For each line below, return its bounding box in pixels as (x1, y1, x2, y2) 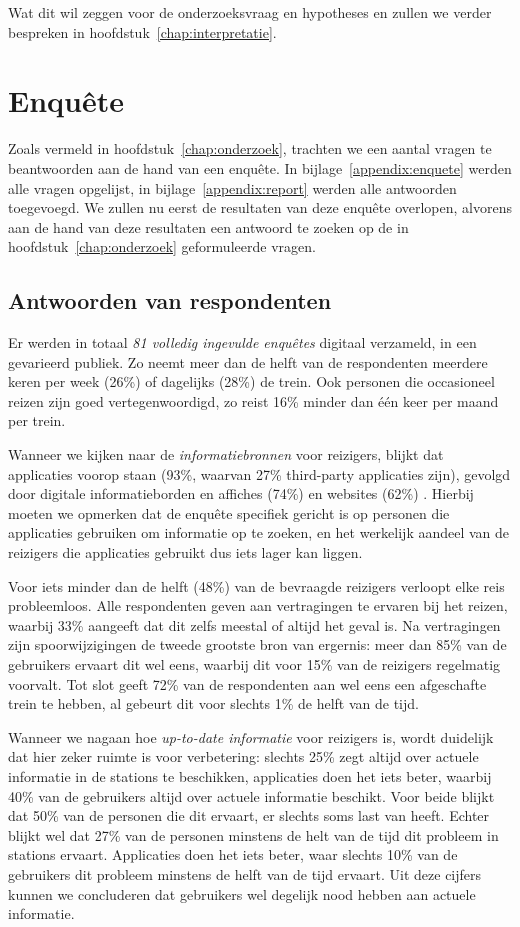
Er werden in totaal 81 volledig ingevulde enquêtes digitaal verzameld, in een (8, 332, 477, 353)
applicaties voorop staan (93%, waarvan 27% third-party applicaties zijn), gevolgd (8, 463, 511, 484)
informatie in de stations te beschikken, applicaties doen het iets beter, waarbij (8, 765, 492, 786)
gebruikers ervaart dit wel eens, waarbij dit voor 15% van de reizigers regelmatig (8, 653, 501, 674)
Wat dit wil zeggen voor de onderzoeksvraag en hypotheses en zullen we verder (8, 2, 492, 22)
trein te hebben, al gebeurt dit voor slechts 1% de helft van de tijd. (8, 693, 419, 714)
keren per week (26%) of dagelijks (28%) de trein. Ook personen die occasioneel (8, 371, 495, 392)
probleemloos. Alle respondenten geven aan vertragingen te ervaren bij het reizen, (8, 595, 508, 616)
